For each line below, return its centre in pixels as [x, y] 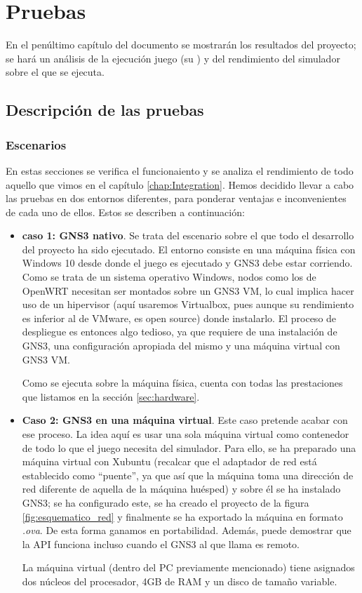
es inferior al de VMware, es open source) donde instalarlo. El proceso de [179, 318]
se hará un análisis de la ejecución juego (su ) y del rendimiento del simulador [173, 58]
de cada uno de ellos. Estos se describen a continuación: [125, 212]
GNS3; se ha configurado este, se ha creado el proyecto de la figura [166, 502]
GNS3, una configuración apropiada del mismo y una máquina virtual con [181, 346]
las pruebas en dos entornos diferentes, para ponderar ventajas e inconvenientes [176, 198]
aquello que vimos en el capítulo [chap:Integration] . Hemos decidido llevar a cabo [180, 184]
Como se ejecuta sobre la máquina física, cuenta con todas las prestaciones [182, 383]
